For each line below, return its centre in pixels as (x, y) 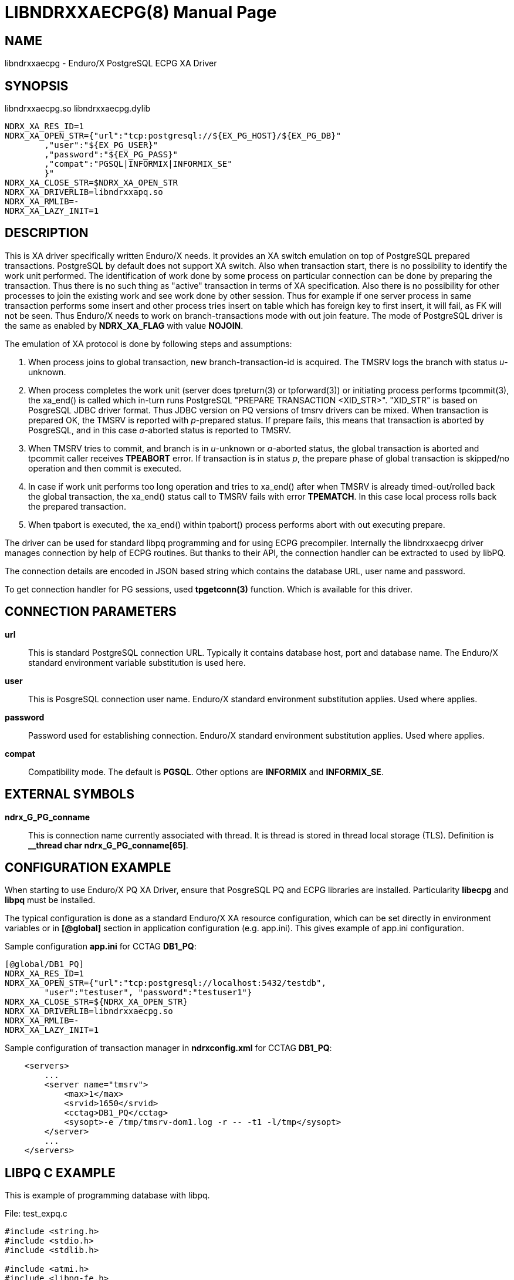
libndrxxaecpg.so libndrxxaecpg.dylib (78, 109)
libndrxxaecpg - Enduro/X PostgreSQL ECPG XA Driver (111, 63)
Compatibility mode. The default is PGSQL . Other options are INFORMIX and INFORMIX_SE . (206, 772)
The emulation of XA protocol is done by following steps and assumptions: (148, 343)
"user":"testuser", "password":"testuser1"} (148, 993)
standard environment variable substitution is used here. (137, 662)
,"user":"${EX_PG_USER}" (101, 145)
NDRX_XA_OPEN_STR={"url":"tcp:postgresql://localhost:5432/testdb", (165, 983)
